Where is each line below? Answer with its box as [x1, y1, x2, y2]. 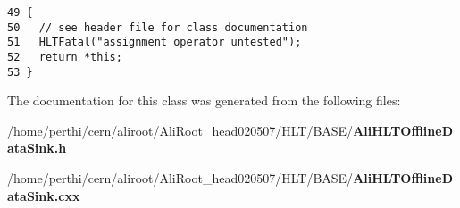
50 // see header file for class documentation [7, 21, 308, 34]
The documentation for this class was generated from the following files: [7, 91, 401, 110]
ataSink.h [7, 138, 67, 157]
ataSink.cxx [7, 186, 80, 204]
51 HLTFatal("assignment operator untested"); [7, 36, 302, 49]
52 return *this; [7, 50, 122, 63]
